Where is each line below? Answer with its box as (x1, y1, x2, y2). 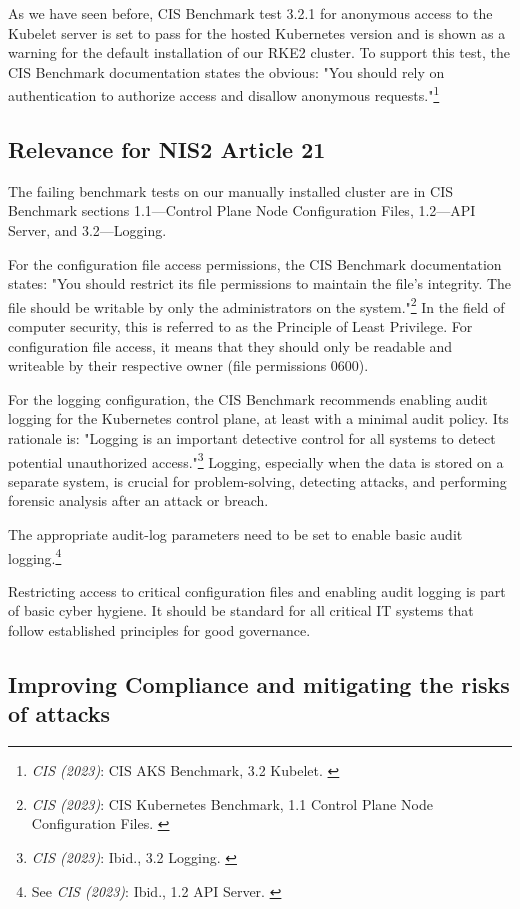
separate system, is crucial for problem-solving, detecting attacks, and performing (8, 470, 507, 491)
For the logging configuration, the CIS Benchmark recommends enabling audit (8, 388, 488, 409)
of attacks (8, 698, 111, 729)
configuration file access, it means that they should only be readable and (8, 335, 453, 356)
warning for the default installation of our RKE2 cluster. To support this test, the (8, 42, 510, 63)
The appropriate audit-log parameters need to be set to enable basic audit (8, 524, 463, 545)
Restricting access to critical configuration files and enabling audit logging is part (8, 580, 506, 601)
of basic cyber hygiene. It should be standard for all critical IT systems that (8, 600, 474, 621)
